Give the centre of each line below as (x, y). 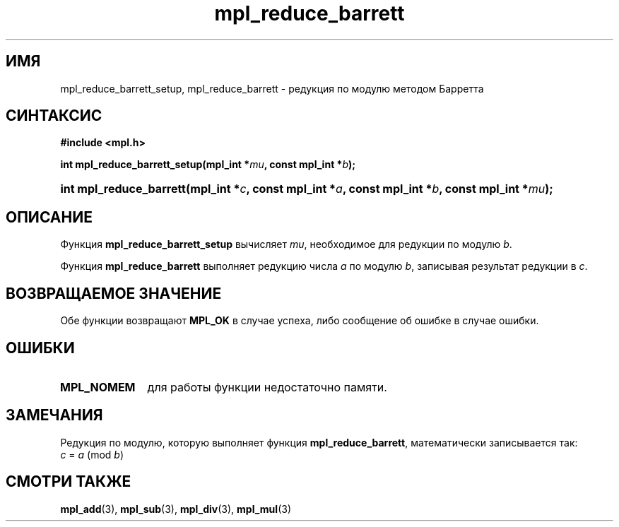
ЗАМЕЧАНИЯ (54, 415)
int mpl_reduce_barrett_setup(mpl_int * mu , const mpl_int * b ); (208, 165)
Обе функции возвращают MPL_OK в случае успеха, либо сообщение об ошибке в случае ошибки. (300, 321)
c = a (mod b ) (92, 454)
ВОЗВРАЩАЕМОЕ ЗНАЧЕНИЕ (114, 293)
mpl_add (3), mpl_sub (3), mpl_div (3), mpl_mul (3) (176, 509)
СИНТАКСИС (54, 116)
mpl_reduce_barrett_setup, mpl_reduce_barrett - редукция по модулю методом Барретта (272, 88)
